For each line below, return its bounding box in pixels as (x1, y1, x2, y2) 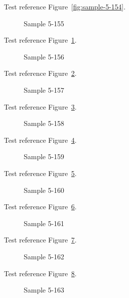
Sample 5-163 (24, 285, 64, 295)
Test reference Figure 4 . (4, 134, 77, 145)
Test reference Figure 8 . (4, 268, 77, 278)
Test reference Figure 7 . (4, 235, 77, 245)
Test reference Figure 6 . (4, 201, 77, 212)
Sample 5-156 (24, 51, 64, 61)
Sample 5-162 (24, 251, 64, 261)
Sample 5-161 (24, 218, 64, 228)
